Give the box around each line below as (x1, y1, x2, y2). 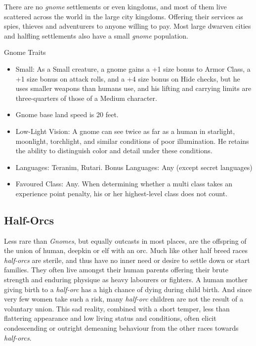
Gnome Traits (4, 47, 46, 57)
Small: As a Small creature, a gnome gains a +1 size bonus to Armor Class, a (15, 63, 251, 74)
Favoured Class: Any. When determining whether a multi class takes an (15, 178, 232, 189)
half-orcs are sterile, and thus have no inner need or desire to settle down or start (4, 255, 250, 265)
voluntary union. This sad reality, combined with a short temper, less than (4, 303, 230, 313)
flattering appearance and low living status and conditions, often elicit (4, 313, 216, 323)
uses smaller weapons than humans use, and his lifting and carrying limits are (15, 83, 252, 93)
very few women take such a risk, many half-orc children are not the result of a (4, 294, 243, 304)
